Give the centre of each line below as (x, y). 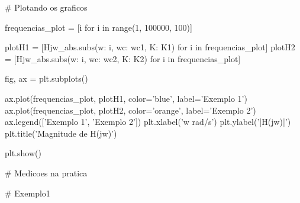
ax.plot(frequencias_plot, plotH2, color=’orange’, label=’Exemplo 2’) (130, 110)
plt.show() (23, 153)
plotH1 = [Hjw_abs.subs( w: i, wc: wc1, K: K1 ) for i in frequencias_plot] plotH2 (150, 47)
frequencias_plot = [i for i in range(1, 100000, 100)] (99, 27)
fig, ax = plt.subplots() (46, 78)
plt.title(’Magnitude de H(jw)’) (61, 133)
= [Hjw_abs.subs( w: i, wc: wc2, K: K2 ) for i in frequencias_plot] (123, 58)
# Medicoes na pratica (46, 173)
